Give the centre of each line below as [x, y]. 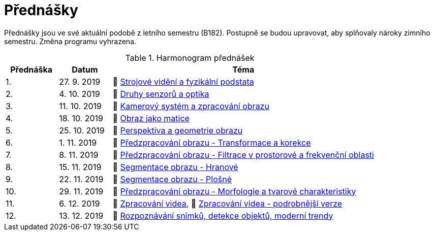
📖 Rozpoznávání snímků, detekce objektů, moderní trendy [223, 215]
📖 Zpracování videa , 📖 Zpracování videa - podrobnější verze [227, 203]
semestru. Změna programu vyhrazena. [70, 41]
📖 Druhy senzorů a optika [161, 94]
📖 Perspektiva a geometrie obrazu [178, 130]
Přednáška [32, 69]
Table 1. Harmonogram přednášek [190, 58]
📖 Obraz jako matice [151, 118]
